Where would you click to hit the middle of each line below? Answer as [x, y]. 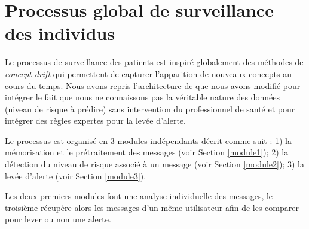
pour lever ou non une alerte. [58, 219]
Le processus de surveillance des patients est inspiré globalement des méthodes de [154, 62]
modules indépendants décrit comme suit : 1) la [204, 140]
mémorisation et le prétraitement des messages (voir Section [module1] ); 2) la [147, 152]
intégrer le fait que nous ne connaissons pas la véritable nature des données [142, 97]
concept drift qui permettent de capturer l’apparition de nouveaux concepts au [148, 73]
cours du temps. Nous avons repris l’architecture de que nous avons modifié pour [153, 85]
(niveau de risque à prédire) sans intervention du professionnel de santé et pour [150, 109]
